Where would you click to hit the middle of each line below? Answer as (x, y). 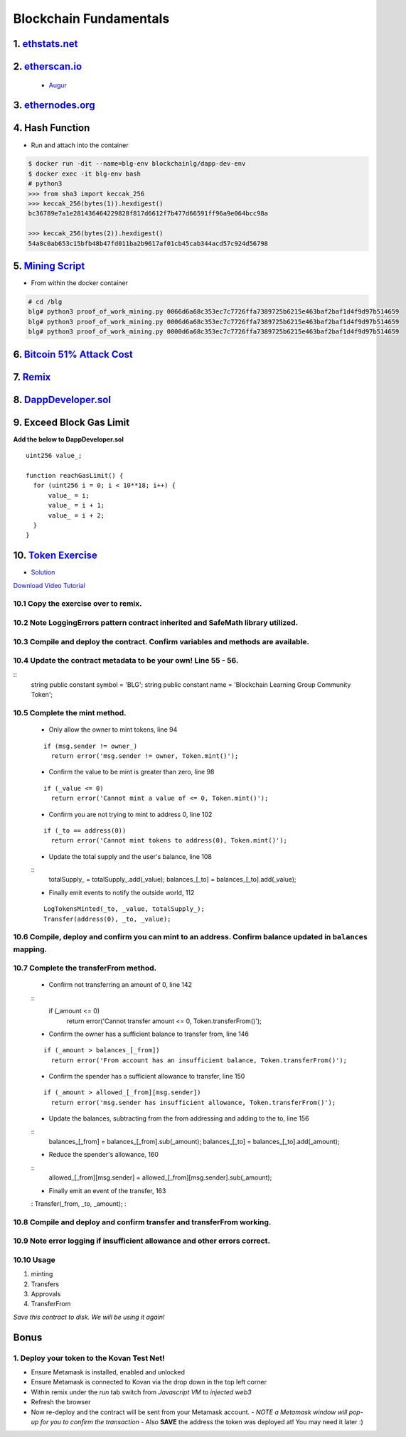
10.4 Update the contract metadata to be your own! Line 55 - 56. (126, 661)
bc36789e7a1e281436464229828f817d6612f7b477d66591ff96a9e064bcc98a (148, 214)
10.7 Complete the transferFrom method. (85, 968)
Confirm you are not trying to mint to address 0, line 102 (130, 814)
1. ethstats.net (46, 44)
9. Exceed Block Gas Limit (71, 422)
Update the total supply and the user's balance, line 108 (130, 856)
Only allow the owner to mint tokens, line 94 (113, 730)
